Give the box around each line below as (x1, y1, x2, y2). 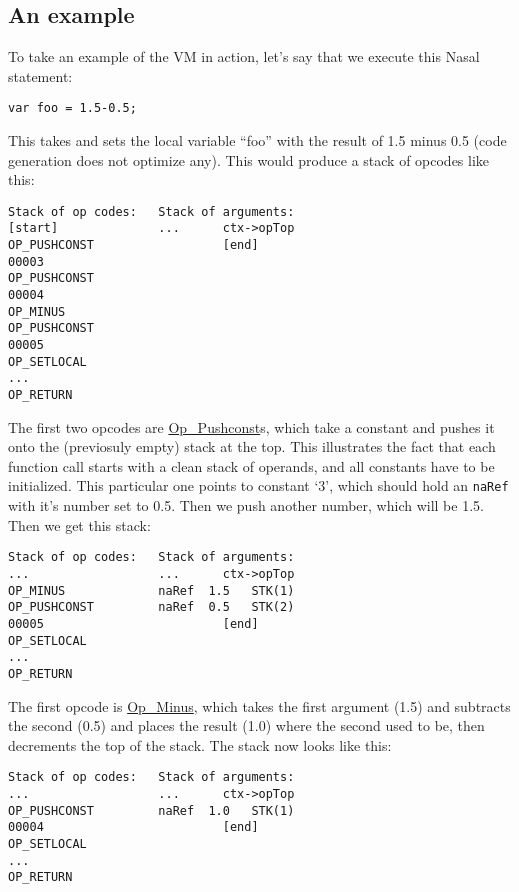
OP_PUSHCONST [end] (8, 238, 259, 253)
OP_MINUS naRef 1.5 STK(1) (8, 583, 295, 598)
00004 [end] (8, 820, 259, 835)
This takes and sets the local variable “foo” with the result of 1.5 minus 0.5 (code (8, 130, 507, 151)
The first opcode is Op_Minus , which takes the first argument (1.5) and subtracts (8, 695, 511, 716)
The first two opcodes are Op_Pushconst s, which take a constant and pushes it (8, 416, 495, 437)
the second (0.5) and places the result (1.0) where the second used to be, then (8, 715, 485, 736)
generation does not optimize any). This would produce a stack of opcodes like (8, 149, 490, 170)
